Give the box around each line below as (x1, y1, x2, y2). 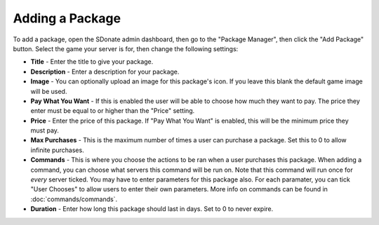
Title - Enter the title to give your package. (30, 57, 154, 66)
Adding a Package (13, 11, 121, 26)
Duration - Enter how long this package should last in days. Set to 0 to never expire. (30, 205, 274, 213)
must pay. (30, 126, 60, 135)
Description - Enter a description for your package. (30, 67, 180, 76)
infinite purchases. (30, 146, 84, 154)
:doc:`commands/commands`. (30, 195, 118, 203)
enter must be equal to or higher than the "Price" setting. (30, 107, 195, 115)
